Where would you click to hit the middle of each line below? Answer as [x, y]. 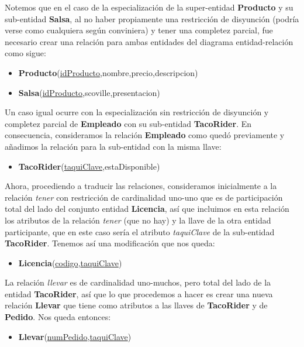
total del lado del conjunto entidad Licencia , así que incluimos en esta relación [147, 209]
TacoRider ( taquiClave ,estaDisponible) [89, 166]
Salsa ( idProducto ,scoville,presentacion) [89, 92]
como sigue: [25, 53]
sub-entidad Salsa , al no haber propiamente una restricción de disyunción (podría [152, 18]
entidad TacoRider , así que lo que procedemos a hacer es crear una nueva [139, 293]
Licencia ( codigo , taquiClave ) [70, 262]
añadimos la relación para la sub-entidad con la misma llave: [113, 146]
